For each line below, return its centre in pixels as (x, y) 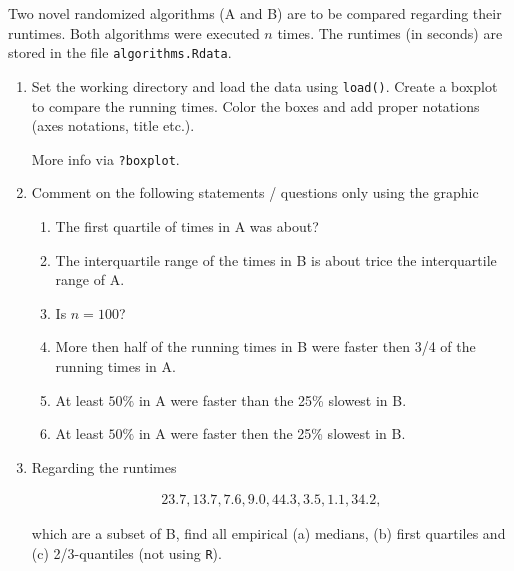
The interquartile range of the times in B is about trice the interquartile (276, 259)
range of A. (90, 279)
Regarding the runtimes (104, 466)
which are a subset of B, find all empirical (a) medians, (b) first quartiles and (268, 533)
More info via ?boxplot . (105, 158)
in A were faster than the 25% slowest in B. (272, 399)
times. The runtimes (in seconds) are (390, 32)
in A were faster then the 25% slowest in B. (272, 433)
